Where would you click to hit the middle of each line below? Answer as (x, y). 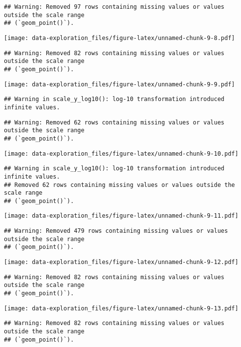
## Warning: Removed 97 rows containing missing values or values (114, 7)
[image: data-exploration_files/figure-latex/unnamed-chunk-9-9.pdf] (120, 84)
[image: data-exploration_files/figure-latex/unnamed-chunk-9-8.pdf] (120, 38)
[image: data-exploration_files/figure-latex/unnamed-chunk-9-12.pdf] (121, 262)
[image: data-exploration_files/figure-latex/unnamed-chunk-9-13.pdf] (121, 308)
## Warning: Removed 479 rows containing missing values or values (116, 231)
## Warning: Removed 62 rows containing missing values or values (114, 122)
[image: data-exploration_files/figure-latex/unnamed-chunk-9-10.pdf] (121, 153)
